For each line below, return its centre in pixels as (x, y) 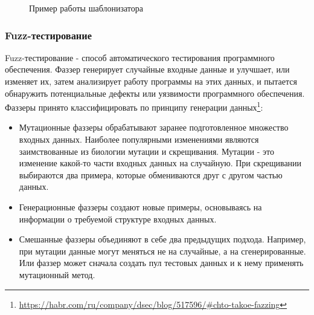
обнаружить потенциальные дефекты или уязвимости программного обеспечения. (155, 93)
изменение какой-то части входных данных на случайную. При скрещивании (160, 163)
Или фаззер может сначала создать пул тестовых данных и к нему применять (161, 263)
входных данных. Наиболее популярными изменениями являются (139, 139)
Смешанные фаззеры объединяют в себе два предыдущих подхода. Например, (162, 239)
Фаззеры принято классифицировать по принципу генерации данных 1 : (134, 106)
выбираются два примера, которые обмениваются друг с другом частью (151, 174)
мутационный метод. (57, 274)
